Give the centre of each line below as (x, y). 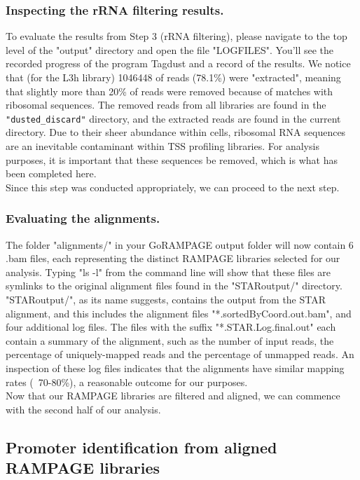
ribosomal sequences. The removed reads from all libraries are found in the (166, 105)
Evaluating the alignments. (83, 218)
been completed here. (51, 173)
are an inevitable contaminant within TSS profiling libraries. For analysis (162, 146)
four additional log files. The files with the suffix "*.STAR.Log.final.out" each (171, 327)
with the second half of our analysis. (83, 409)
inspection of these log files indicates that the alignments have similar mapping (175, 368)
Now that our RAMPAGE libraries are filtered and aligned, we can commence (173, 396)
